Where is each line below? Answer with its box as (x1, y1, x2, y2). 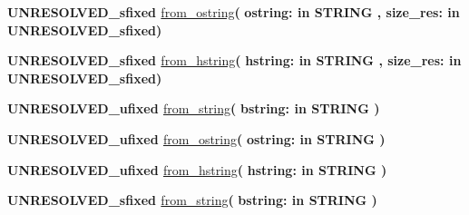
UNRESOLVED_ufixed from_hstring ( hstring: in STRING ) (7, 160, 387, 179)
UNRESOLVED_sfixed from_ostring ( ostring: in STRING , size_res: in (7, 3, 460, 21)
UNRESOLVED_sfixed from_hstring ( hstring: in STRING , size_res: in (7, 51, 462, 70)
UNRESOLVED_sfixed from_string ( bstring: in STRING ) (7, 191, 377, 210)
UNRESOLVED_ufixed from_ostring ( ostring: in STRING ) (7, 129, 386, 148)
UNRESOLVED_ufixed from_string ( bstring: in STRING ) (7, 99, 380, 118)
